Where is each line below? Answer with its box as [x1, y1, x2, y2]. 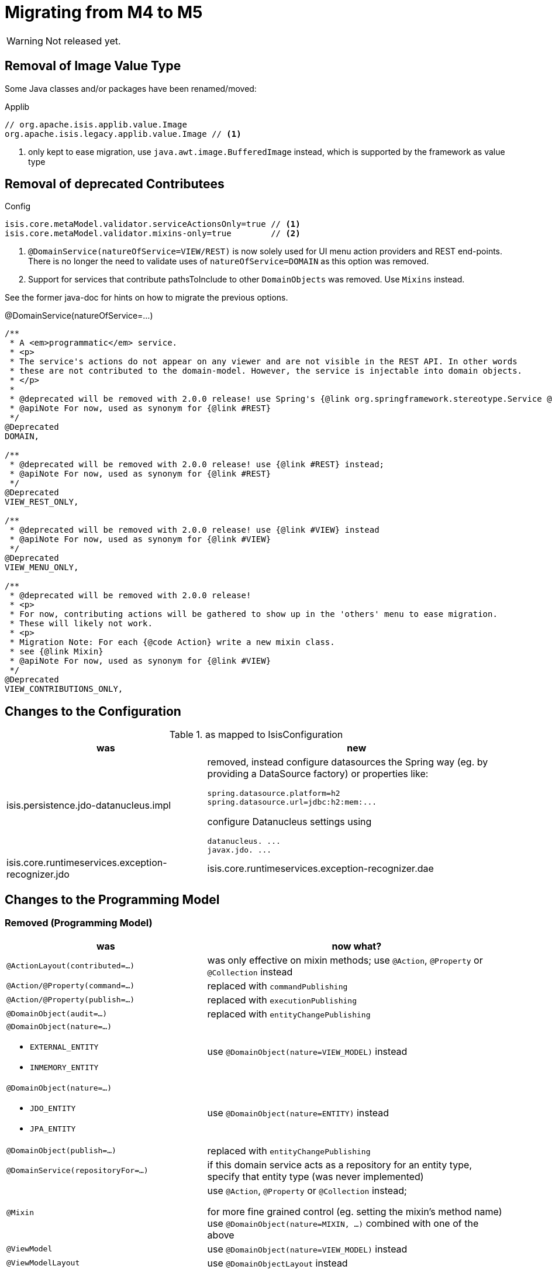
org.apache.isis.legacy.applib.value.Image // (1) [5, 129, 241, 139]
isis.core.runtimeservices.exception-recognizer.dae [207, 863, 434, 875]
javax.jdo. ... [207, 846, 272, 855]
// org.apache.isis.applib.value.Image [5, 119, 187, 129]
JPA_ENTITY [30, 1124, 76, 1133]
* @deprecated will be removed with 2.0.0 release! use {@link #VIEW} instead [9, 525, 379, 535]
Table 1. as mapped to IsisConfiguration [169, 729, 343, 741]
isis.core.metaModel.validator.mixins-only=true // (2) [5, 229, 301, 239]
